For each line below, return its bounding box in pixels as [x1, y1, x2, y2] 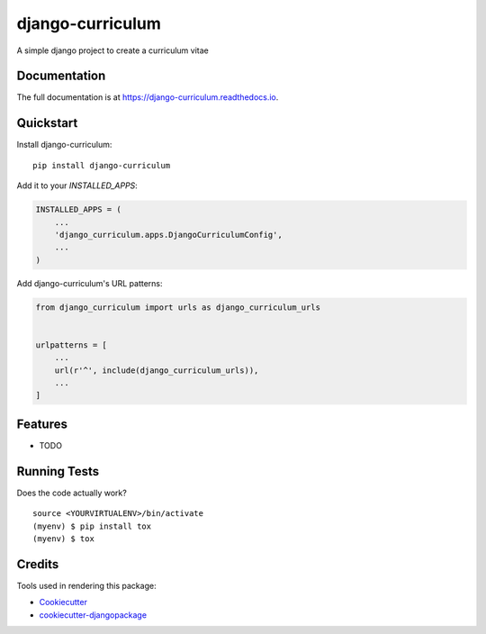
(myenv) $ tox [32, 533, 94, 544]
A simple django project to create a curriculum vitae [16, 45, 209, 56]
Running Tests [16, 464, 99, 479]
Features [16, 416, 67, 431]
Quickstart [16, 115, 78, 131]
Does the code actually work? [16, 487, 128, 498]
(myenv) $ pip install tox [32, 521, 152, 531]
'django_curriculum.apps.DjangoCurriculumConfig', [54, 230, 283, 240]
